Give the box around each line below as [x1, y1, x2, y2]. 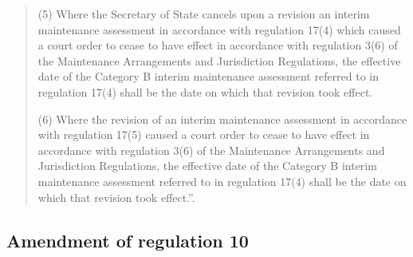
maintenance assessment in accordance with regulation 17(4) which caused [37, 21, 401, 38]
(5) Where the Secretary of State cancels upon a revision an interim [37, 6, 370, 22]
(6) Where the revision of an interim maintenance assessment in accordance [37, 110, 407, 127]
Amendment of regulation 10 [6, 227, 249, 252]
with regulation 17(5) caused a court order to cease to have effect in [37, 126, 370, 143]
